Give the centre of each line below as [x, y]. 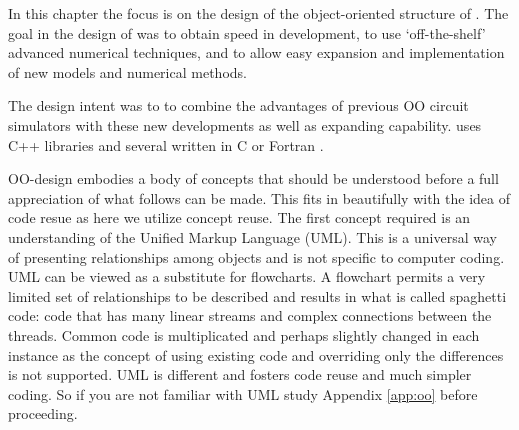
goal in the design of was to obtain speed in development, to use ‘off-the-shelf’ [247, 32]
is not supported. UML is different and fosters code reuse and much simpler [240, 374]
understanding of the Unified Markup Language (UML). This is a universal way [252, 236]
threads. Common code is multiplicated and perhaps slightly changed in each [244, 334]
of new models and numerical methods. [127, 71]
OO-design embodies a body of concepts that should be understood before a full [253, 178]
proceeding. [43, 413]
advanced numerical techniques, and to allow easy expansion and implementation [256, 52]
